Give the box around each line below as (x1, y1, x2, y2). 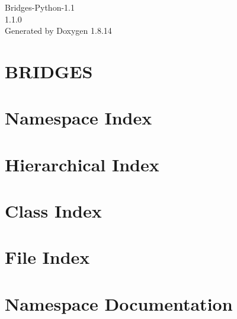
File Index (5, 245, 90, 269)
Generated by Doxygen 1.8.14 (5, 24, 112, 37)
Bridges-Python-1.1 (5, 1, 75, 13)
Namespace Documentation (5, 291, 233, 315)
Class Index (5, 199, 102, 223)
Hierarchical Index (5, 152, 159, 176)
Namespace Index (5, 106, 152, 130)
